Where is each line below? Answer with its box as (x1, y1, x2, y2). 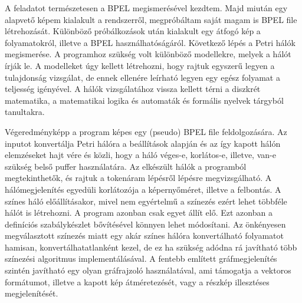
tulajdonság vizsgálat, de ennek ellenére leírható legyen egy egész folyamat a (5, 71, 280, 83)
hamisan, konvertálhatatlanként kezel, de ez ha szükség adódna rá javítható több (5, 241, 297, 253)
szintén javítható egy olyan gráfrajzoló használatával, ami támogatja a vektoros (5, 264, 291, 276)
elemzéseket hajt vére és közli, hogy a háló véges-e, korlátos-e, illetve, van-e (5, 149, 276, 161)
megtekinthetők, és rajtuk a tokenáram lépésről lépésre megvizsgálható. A (5, 172, 272, 184)
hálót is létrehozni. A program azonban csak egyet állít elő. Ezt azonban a (5, 206, 273, 219)
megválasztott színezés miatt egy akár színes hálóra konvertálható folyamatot (5, 229, 284, 242)
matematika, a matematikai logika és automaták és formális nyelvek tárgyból (5, 94, 284, 106)
